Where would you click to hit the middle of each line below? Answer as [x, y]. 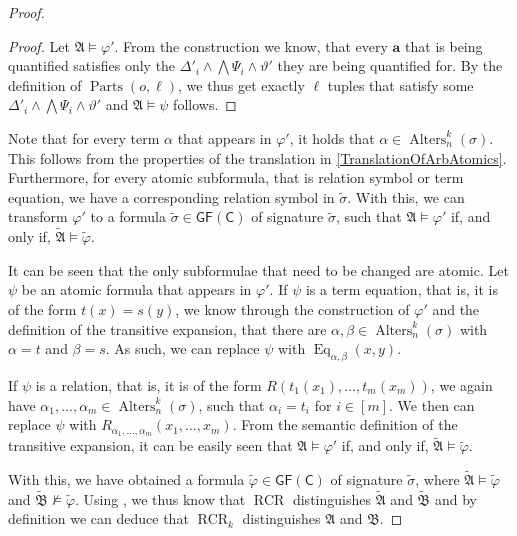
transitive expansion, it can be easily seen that [150, 445]
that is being [444, 45]
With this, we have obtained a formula [126, 479]
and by [455, 498]
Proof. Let [39, 45]
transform [38, 216]
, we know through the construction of [292, 308]
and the [456, 308]
